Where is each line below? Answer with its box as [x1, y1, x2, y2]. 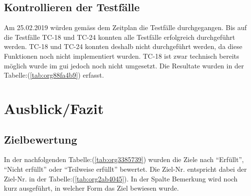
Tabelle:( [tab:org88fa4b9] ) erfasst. [4, 70, 104, 80]
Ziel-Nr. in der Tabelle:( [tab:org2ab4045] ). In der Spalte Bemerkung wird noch [4, 173, 238, 183]
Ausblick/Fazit [4, 98, 104, 118]
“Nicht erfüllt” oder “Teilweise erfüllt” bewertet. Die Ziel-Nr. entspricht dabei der [4, 163, 247, 174]
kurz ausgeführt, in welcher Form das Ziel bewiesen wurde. [4, 183, 179, 193]
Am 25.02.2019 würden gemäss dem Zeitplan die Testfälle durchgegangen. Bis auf [4, 22, 247, 33]
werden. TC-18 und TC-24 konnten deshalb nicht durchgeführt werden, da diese [4, 41, 242, 51]
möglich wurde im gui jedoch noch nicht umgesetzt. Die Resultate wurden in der [4, 60, 244, 70]
